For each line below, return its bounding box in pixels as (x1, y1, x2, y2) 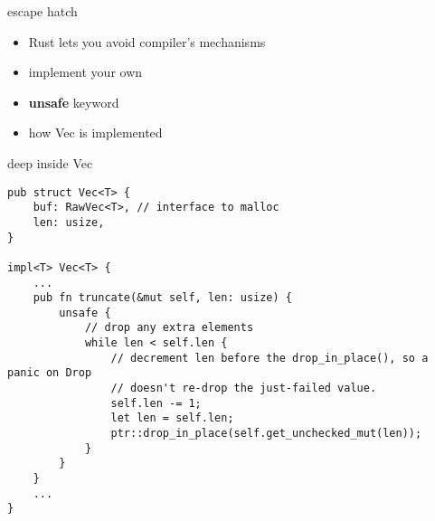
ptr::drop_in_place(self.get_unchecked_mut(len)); (110, 427, 422, 440)
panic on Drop (7, 366, 92, 380)
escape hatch (7, 2, 78, 20)
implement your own (28, 62, 143, 81)
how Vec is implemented (28, 123, 163, 142)
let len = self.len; (110, 412, 234, 425)
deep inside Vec (7, 153, 93, 172)
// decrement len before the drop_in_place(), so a (110, 351, 429, 365)
